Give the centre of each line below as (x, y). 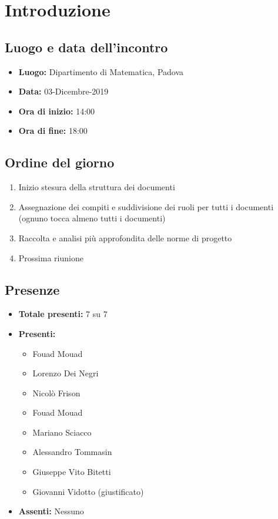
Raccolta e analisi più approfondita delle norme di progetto (125, 237)
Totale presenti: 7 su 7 (63, 314)
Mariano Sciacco (62, 432)
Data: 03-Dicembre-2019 (63, 91)
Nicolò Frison (56, 392)
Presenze (32, 289)
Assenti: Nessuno (51, 511)
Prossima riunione (51, 257)
